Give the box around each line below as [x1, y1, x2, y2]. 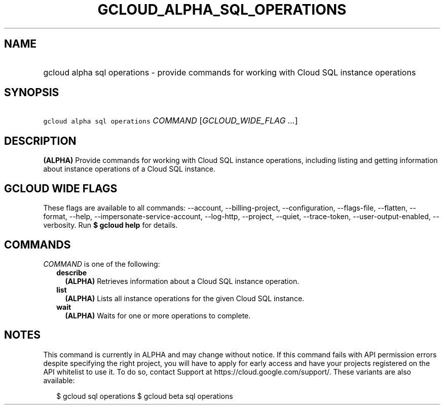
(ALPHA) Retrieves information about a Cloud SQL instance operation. [65, 276, 300, 285]
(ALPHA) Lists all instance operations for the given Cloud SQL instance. [65, 294, 305, 303]
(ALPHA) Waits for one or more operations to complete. [65, 311, 251, 320]
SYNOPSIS [4, 86, 59, 99]
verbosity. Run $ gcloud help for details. [43, 221, 178, 230]
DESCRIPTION [4, 134, 77, 147]
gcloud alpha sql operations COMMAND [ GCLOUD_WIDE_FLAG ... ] [43, 115, 298, 126]
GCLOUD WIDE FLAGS [4, 182, 118, 195]
